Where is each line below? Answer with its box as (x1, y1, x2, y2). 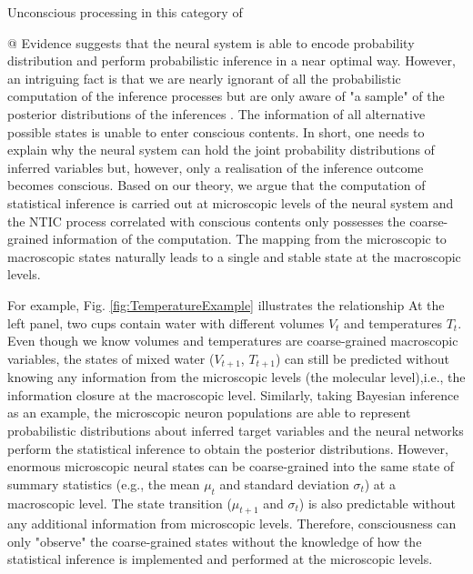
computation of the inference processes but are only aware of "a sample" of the (7, 86, 445, 106)
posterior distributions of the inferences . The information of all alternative (7, 104, 426, 123)
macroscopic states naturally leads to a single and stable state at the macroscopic (7, 247, 461, 266)
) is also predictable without (298, 493, 456, 512)
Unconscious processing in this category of (7, 3, 243, 21)
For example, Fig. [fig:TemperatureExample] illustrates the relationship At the (7, 295, 445, 314)
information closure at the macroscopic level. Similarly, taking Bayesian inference (7, 385, 459, 404)
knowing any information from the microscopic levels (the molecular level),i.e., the (7, 368, 466, 387)
